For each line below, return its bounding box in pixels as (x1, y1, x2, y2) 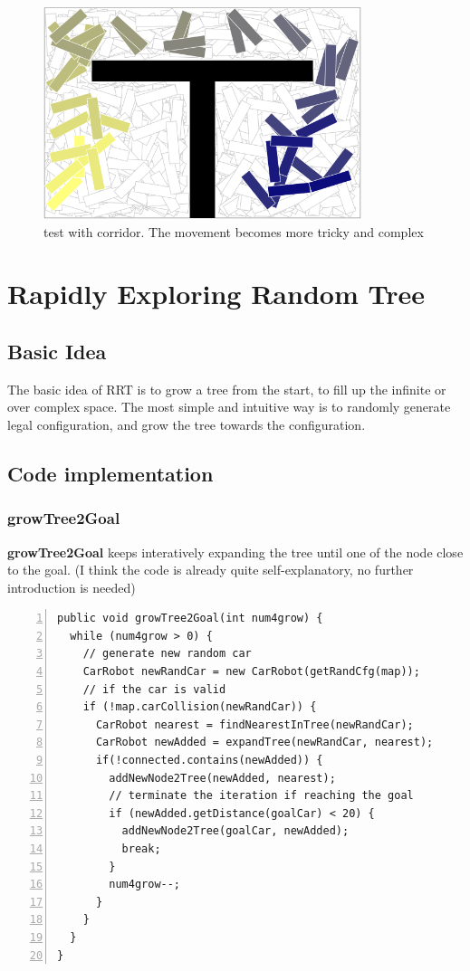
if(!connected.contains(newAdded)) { (95, 754, 323, 767)
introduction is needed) (7, 577, 136, 596)
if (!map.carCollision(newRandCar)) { (82, 700, 317, 714)
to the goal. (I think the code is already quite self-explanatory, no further (7, 560, 414, 579)
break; (121, 842, 161, 855)
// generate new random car (82, 647, 252, 661)
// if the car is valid (82, 682, 226, 696)
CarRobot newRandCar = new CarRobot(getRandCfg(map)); (82, 665, 420, 679)
